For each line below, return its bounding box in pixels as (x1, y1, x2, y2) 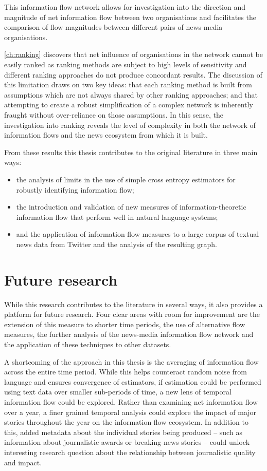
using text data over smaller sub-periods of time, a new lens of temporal (4, 386, 232, 397)
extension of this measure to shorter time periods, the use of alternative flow (4, 318, 245, 329)
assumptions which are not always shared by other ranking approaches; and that (4, 89, 258, 100)
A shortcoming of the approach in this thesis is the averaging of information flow (4, 356, 259, 367)
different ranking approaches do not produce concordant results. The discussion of (4, 69, 262, 80)
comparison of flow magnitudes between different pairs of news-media (4, 22, 223, 32)
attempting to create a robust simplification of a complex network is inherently (4, 99, 253, 110)
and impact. (4, 457, 42, 467)
